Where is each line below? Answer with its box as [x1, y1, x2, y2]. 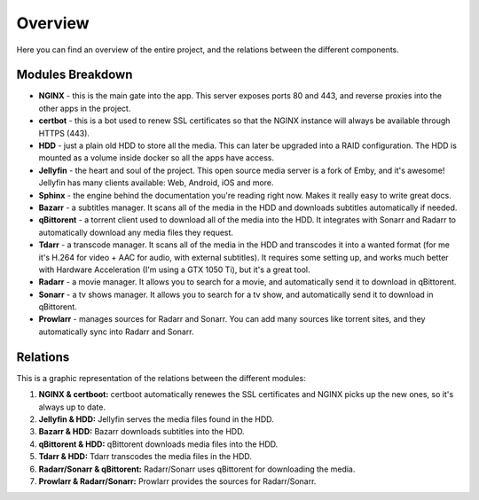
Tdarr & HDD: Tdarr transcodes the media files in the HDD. [38, 451, 253, 462]
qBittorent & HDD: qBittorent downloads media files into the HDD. [38, 439, 279, 449]
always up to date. [38, 402, 106, 412]
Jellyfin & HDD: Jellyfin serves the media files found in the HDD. [38, 413, 274, 425]
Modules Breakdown [16, 67, 133, 82]
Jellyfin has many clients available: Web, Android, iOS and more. [38, 177, 274, 188]
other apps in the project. [38, 103, 131, 113]
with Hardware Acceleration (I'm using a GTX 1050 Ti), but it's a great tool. [38, 264, 310, 275]
